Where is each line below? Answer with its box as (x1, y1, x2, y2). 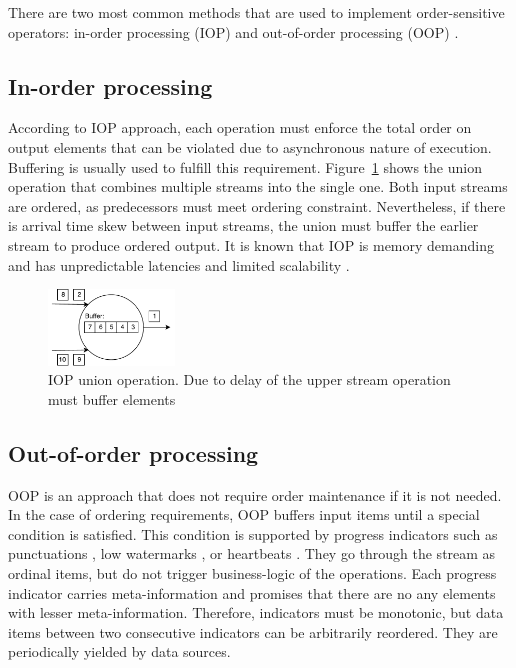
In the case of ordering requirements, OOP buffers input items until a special (8, 504, 480, 525)
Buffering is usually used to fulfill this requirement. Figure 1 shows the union (8, 156, 482, 177)
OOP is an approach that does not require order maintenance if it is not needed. (8, 484, 502, 505)
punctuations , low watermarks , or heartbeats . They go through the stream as (8, 543, 496, 564)
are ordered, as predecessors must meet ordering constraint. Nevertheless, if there (8, 195, 506, 216)
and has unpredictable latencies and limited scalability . (8, 254, 350, 275)
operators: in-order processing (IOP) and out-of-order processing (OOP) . (8, 21, 459, 42)
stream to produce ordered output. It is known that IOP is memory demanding (8, 234, 494, 255)
